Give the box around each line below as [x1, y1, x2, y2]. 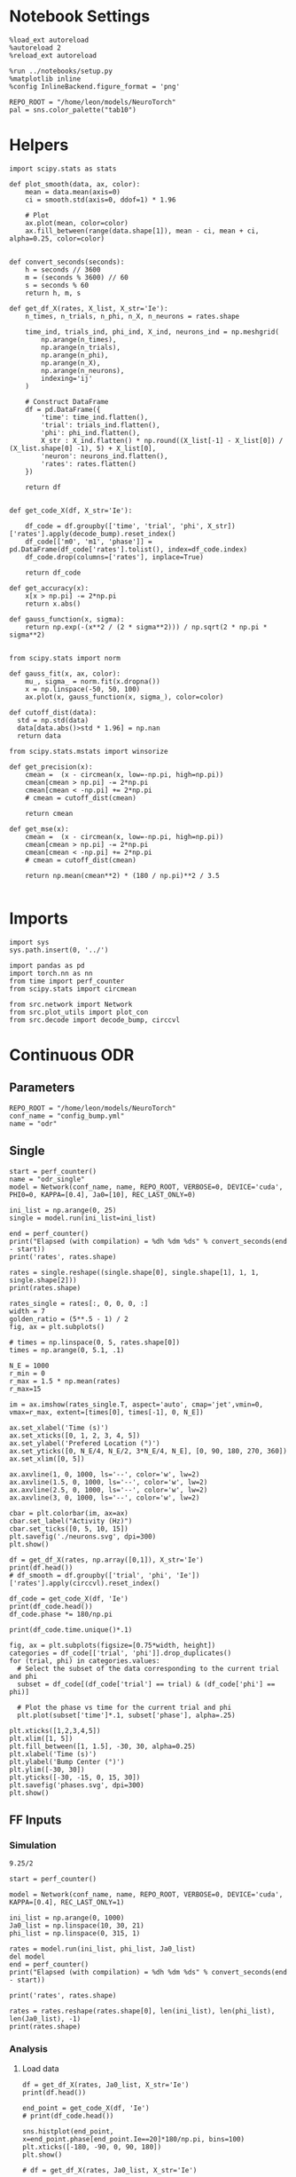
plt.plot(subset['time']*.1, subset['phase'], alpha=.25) [17, 1711, 237, 1720]
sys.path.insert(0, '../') [9, 946, 109, 954]
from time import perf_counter [9, 977, 125, 986]
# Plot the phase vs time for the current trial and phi [17, 1703, 232, 1712]
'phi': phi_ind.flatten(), [41, 428, 141, 437]
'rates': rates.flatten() [41, 459, 137, 468]
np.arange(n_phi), [41, 351, 109, 360]
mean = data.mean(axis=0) [25, 187, 121, 196]
